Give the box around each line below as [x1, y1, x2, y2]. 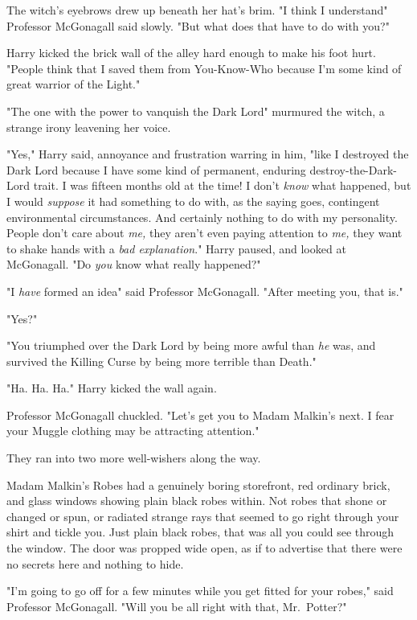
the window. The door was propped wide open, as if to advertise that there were [6, 540, 403, 556]
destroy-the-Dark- [309, 161, 397, 178]
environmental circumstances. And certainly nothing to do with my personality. [6, 208, 398, 225]
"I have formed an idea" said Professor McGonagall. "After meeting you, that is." [6, 282, 403, 299]
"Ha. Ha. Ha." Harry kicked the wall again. [6, 380, 217, 396]
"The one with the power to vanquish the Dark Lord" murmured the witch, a [6, 102, 385, 119]
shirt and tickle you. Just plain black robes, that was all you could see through [6, 524, 395, 540]
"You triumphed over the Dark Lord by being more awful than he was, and [6, 337, 376, 354]
